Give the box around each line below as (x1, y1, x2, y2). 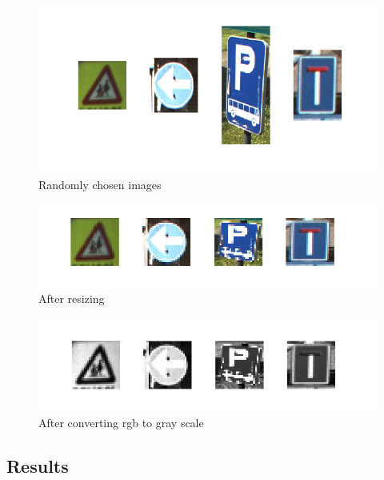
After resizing (38, 290, 105, 307)
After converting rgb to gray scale (38, 414, 204, 431)
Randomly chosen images (38, 175, 162, 192)
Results (6, 454, 69, 478)
